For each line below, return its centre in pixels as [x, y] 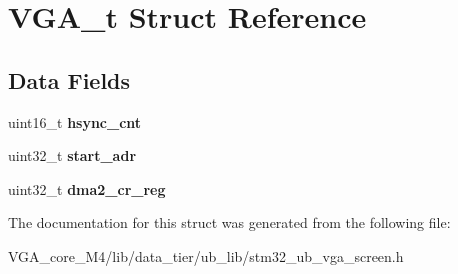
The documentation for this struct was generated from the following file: [229, 222]
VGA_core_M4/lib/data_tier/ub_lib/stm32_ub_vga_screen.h [206, 255]
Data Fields [69, 79]
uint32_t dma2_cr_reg [87, 188]
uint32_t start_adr [72, 155]
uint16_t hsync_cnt [75, 121]
